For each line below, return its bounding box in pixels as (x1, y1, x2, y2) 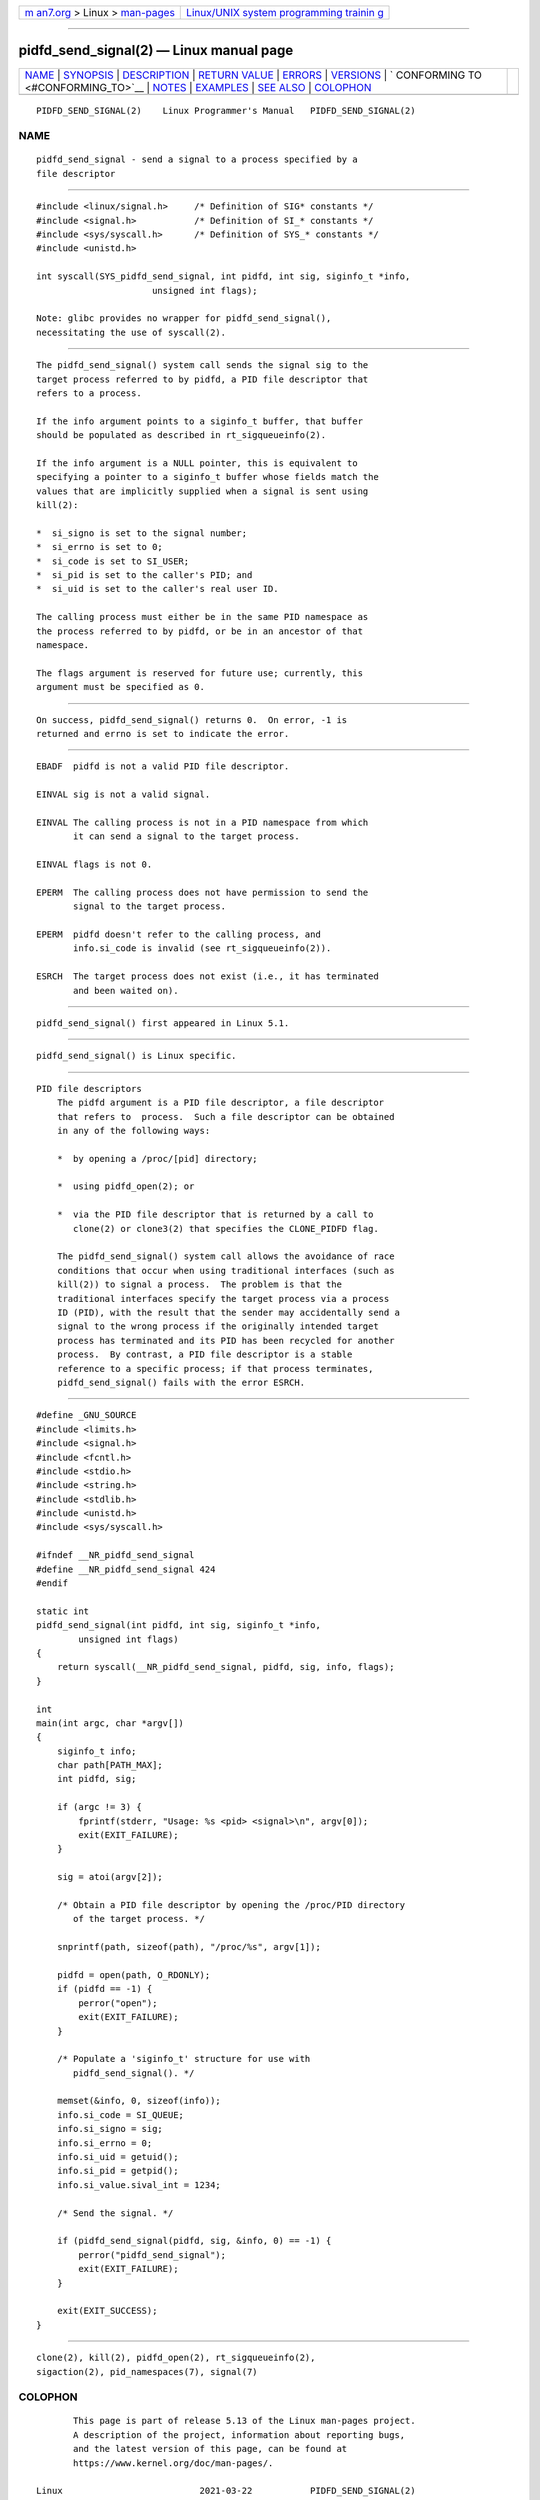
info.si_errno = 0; (56, 2137, 153, 2149)
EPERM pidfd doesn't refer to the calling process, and (36, 929, 322, 940)
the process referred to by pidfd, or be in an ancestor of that (36, 625, 364, 637)
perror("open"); (78, 1997, 158, 2009)
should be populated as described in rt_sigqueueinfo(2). (36, 430, 327, 441)
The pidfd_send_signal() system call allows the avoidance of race (56, 1251, 395, 1262)
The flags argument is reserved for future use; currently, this (36, 667, 364, 679)
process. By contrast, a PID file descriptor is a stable (56, 1349, 353, 1360)
